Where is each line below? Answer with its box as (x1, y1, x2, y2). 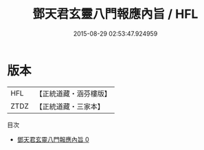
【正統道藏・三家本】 (35, 101, 105, 111)
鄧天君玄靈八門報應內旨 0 (16, 135, 89, 143)
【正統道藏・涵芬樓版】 (35, 89, 112, 98)
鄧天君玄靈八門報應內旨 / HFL (32, 6, 199, 22)
